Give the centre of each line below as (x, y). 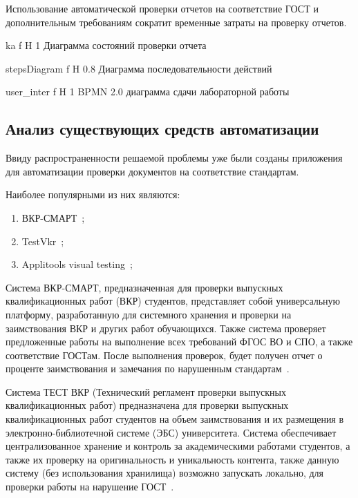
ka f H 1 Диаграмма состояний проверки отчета (106, 45)
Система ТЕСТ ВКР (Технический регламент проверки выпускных (146, 391)
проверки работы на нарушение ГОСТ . (90, 487)
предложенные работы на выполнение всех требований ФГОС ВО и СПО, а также (179, 342)
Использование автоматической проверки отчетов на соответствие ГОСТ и (162, 8)
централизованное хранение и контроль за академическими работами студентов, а (178, 446)
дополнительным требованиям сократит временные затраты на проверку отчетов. (176, 22)
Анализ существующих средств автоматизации (162, 129)
